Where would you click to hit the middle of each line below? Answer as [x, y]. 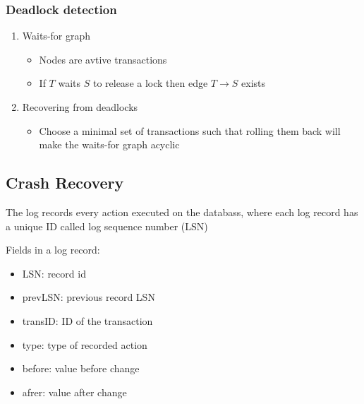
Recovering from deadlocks [80, 107]
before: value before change [81, 368]
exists [254, 83]
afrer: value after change [74, 392]
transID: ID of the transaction [87, 320]
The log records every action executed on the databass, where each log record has [182, 212]
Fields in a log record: [53, 250]
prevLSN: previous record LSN [89, 297]
